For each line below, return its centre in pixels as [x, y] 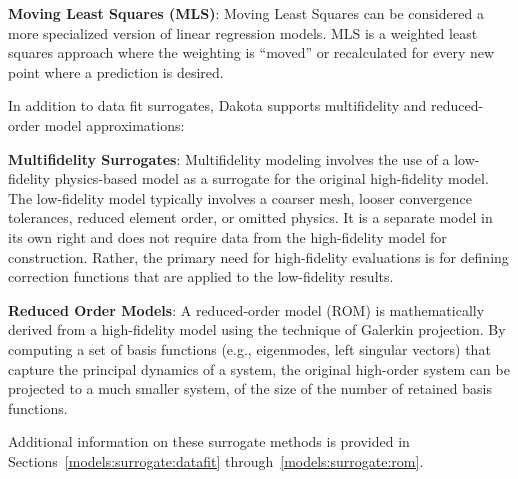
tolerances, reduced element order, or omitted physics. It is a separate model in [250, 217]
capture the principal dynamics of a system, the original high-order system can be [259, 368]
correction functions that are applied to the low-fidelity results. [201, 276]
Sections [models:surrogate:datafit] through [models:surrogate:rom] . [216, 460]
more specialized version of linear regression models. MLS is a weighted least [243, 32]
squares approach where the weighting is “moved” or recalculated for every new [251, 52]
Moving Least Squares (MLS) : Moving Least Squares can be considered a [246, 13]
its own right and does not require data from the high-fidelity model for [227, 236]
